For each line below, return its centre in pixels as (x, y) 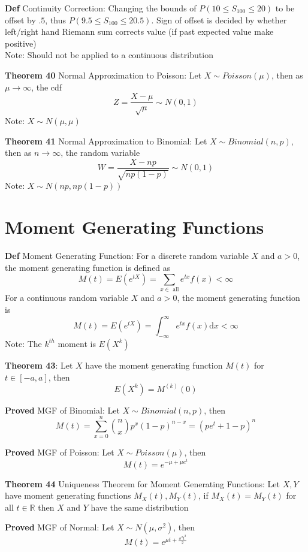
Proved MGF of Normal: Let (60, 527)
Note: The (23, 343)
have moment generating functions (68, 495)
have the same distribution (140, 507)
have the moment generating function (154, 365)
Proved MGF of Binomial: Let (62, 410)
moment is (77, 343)
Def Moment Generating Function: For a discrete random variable (127, 255)
